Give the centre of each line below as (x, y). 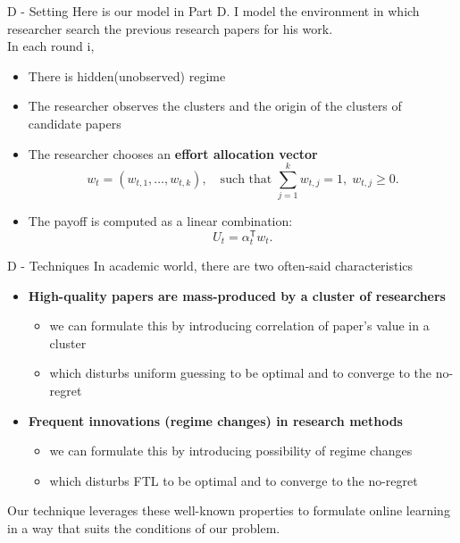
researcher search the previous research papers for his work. (170, 28)
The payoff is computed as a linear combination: (160, 221)
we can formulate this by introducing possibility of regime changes (231, 451)
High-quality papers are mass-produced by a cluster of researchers (237, 295)
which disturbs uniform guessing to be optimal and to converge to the (241, 373)
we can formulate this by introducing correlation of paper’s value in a (239, 326)
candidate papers (75, 123)
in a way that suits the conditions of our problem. (144, 528)
